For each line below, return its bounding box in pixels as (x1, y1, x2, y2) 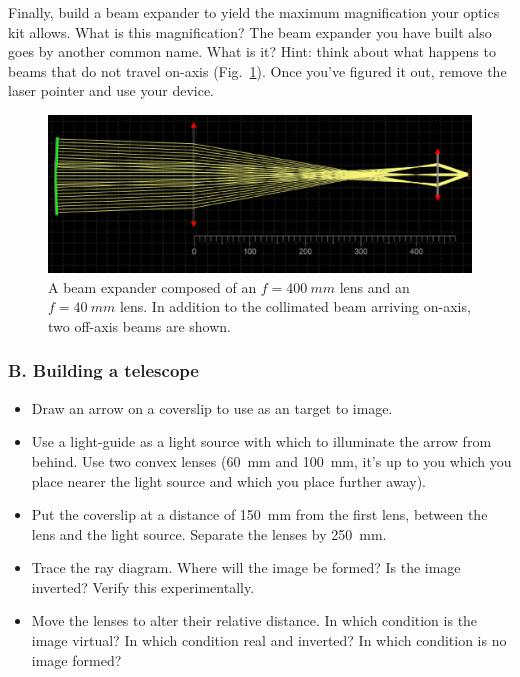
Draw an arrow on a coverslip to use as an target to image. (31, 397, 393, 418)
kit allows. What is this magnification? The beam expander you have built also (8, 21, 492, 42)
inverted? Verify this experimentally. (31, 576, 255, 597)
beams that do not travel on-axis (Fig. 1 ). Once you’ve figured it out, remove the (8, 60, 507, 81)
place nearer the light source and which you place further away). (31, 470, 427, 491)
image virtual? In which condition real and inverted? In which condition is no (31, 630, 507, 651)
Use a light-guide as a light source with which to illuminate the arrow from (31, 431, 492, 452)
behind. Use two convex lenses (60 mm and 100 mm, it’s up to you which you (31, 450, 512, 471)
